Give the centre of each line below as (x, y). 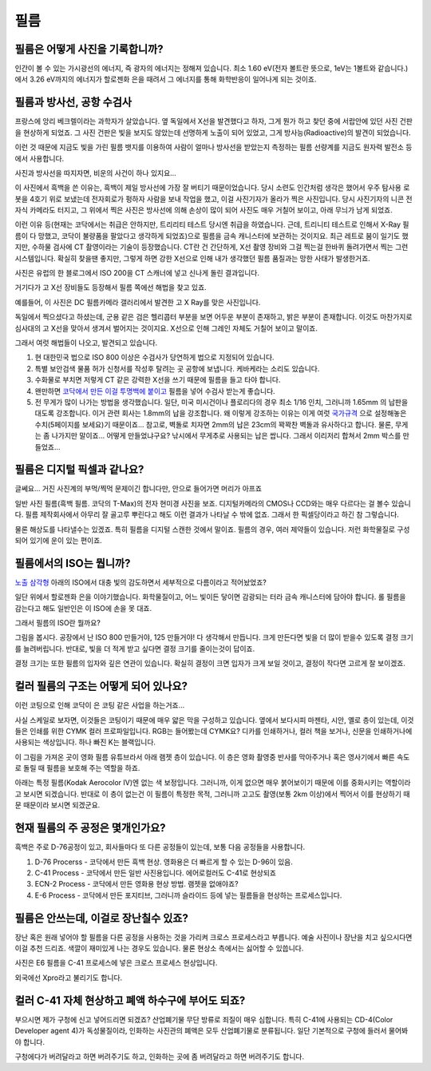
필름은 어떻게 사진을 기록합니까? (89, 49)
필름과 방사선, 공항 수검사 (73, 103)
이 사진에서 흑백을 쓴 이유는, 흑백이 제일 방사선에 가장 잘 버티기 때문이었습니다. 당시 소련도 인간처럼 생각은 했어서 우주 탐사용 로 (212, 188)
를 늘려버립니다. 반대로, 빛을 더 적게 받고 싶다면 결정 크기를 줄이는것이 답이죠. (135, 649)
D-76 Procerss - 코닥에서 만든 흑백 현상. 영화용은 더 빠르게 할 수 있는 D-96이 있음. (164, 862)
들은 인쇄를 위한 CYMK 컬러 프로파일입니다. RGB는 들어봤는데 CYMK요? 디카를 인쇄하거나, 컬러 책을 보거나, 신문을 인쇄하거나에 (214, 731)
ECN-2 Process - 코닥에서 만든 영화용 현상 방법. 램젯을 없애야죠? (136, 884)
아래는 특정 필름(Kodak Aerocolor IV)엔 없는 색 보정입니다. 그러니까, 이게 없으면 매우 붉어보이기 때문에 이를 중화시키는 (199, 783)
